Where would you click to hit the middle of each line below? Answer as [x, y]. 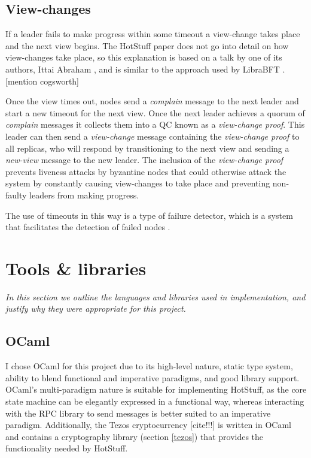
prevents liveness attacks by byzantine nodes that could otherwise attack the [146, 171]
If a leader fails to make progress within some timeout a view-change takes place [153, 34]
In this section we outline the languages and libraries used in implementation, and [155, 296]
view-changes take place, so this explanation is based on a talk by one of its [144, 57]
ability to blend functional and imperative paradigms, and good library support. [153, 377]
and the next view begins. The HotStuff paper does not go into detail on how [147, 45]
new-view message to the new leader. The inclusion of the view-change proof [144, 160]
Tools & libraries [76, 268]
